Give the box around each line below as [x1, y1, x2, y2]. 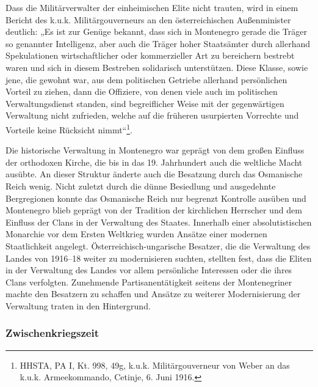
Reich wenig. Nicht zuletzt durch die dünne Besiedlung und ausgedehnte [5, 179, 276, 192]
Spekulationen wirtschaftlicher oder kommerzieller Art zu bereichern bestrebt [5, 49, 295, 62]
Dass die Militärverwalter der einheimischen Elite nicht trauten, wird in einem [5, 1, 298, 13]
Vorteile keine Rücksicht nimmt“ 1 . [5, 121, 132, 136]
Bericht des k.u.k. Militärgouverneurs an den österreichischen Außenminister [5, 13, 291, 26]
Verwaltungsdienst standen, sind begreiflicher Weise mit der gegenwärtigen [5, 97, 284, 109]
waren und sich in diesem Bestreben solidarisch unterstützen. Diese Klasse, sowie [5, 61, 308, 73]
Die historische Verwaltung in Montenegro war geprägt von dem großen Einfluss [5, 144, 305, 157]
